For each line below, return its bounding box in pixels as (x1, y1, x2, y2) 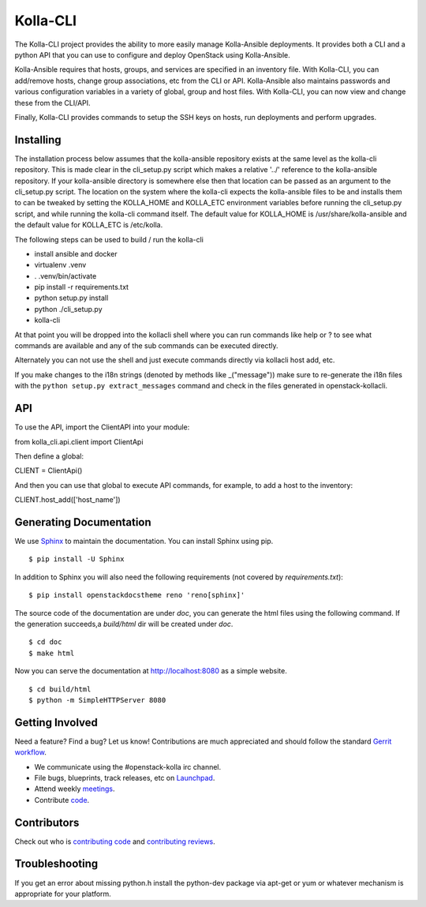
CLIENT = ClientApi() (14, 466, 83, 475)
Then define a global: (14, 451, 84, 461)
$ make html (28, 648, 75, 658)
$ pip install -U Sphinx (28, 555, 125, 564)
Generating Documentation (14, 515, 151, 529)
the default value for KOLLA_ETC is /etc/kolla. (14, 220, 163, 230)
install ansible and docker (34, 249, 118, 258)
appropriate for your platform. (14, 889, 112, 898)
